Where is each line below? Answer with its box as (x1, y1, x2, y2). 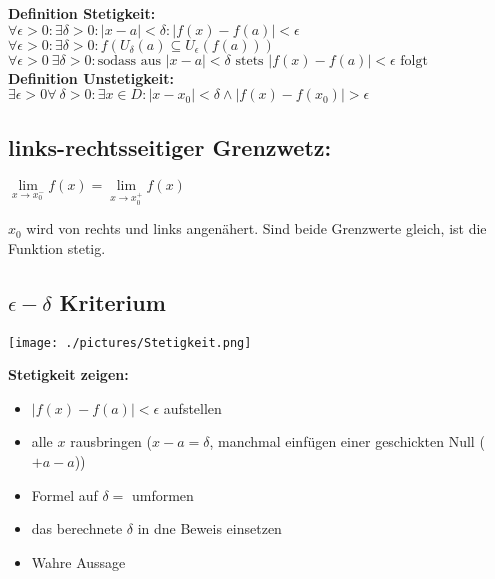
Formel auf (31, 484, 98, 505)
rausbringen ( (70, 431, 152, 452)
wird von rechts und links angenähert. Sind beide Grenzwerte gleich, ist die (26, 218, 487, 239)
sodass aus (97, 53, 161, 68)
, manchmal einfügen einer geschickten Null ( (209, 431, 485, 452)
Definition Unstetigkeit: (8, 67, 174, 88)
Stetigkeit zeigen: (8, 364, 129, 385)
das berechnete (31, 518, 123, 539)
